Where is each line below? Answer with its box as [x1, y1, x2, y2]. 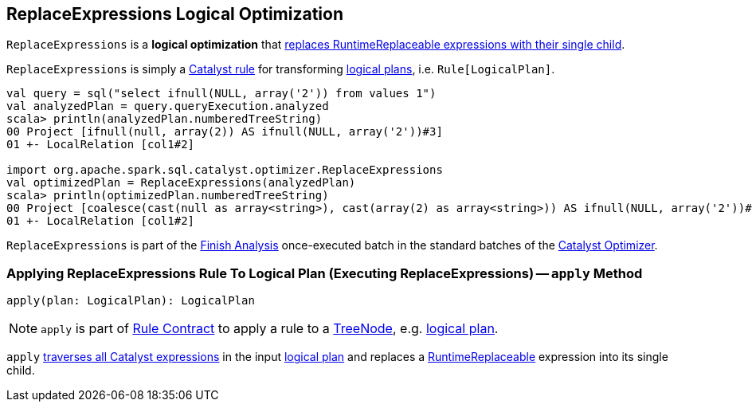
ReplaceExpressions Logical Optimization [6, 4, 343, 24]
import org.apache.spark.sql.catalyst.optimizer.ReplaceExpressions [6, 163, 443, 177]
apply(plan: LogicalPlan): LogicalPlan [6, 294, 255, 308]
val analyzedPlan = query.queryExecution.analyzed [6, 100, 329, 113]
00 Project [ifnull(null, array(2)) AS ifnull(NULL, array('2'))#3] [6, 125, 443, 139]
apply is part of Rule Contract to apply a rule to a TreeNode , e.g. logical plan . [41, 320, 499, 337]
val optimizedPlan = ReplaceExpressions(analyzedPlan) [6, 176, 356, 190]
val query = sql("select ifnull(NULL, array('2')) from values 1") [6, 87, 437, 100]
